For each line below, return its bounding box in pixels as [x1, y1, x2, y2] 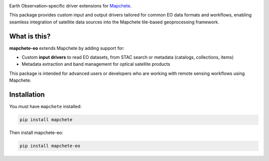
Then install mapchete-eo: [9, 130, 63, 136]
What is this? [9, 32, 51, 40]
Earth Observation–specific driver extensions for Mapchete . [9, 3, 132, 8]
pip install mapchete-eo [19, 143, 81, 149]
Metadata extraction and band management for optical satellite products [21, 61, 170, 67]
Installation [9, 90, 45, 99]
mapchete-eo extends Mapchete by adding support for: [9, 45, 125, 51]
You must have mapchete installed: [9, 104, 82, 110]
